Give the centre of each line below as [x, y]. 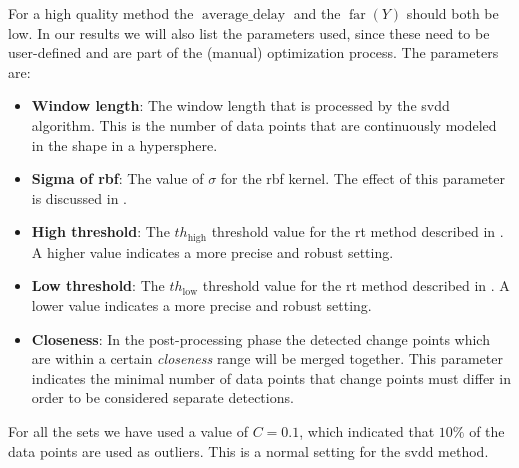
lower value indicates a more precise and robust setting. [201, 304]
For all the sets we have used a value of [128, 430]
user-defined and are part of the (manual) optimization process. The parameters [253, 52]
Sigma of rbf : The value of [117, 178]
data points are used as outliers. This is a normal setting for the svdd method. [248, 450]
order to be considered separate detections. [162, 397]
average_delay [243, 15]
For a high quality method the [101, 13]
